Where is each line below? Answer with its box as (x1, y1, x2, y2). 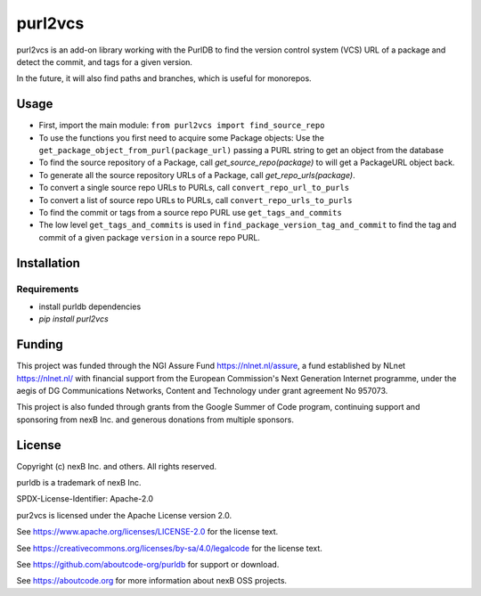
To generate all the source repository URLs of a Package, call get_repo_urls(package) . (38, 169, 355, 180)
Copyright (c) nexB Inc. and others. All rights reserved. (16, 461, 217, 471)
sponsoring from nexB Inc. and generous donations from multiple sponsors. (16, 414, 294, 425)
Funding (16, 337, 64, 352)
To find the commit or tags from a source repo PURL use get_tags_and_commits (38, 207, 342, 217)
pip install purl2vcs (38, 314, 109, 324)
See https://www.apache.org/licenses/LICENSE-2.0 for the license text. (16, 527, 279, 537)
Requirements (16, 282, 79, 295)
